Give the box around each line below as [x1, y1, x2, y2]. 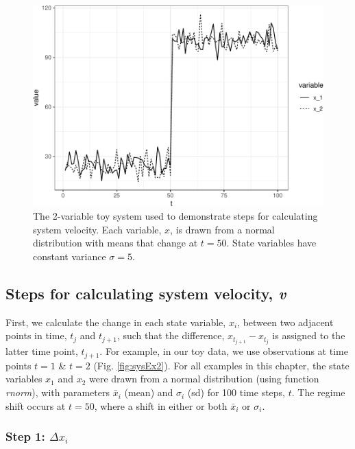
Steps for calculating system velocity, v [5, 282, 286, 303]
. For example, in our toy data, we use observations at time [99, 344, 348, 358]
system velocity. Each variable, [33, 222, 162, 236]
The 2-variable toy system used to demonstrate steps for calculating [33, 209, 318, 223]
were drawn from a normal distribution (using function [89, 371, 319, 386]
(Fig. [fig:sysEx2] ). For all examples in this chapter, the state [93, 358, 350, 372]
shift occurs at [5, 398, 66, 413]
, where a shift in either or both [94, 398, 228, 413]
